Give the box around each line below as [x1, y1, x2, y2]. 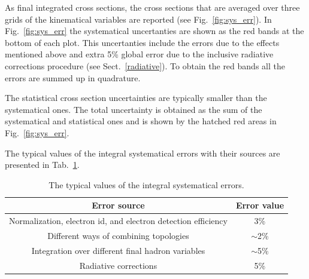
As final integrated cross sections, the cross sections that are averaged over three [5, 1, 300, 13]
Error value [235, 199, 284, 211]
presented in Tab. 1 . [5, 158, 80, 171]
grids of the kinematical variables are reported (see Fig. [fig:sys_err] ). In [5, 13, 272, 25]
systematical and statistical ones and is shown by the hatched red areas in [5, 115, 277, 127]
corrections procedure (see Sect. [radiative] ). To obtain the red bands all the [5, 59, 285, 72]
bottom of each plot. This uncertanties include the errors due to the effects [5, 36, 280, 48]
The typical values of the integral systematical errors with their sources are [5, 146, 280, 159]
